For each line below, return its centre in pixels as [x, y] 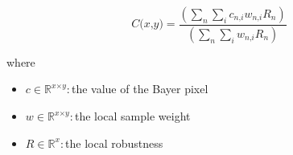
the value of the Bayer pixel [140, 89]
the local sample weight [132, 116]
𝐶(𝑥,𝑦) [147, 24]
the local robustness [114, 143]
